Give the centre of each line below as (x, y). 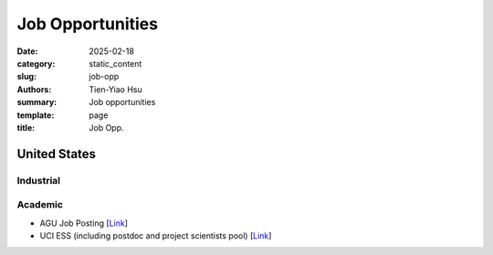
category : (36, 63)
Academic (40, 205)
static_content (115, 63)
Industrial (39, 180)
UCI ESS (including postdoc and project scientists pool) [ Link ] (156, 236)
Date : (27, 51)
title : (26, 127)
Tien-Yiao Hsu (115, 89)
